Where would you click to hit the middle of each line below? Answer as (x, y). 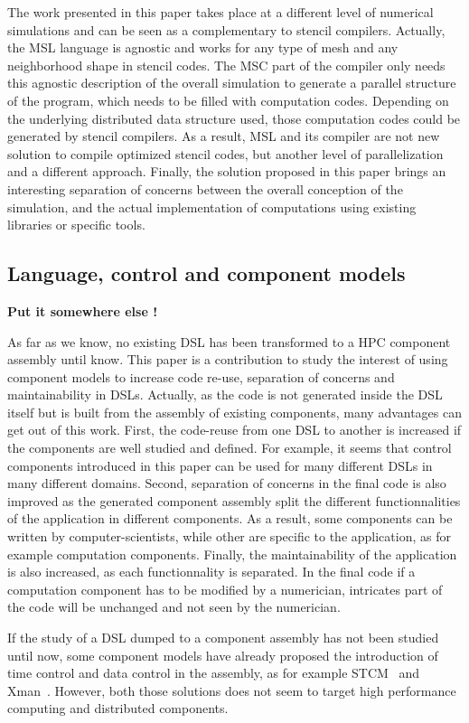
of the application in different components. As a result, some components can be (230, 518)
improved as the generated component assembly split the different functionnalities (234, 500)
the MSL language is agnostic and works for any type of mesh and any (203, 47)
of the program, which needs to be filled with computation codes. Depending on (228, 100)
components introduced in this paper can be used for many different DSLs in (220, 465)
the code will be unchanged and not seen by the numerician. (174, 607)
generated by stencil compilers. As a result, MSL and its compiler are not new (224, 136)
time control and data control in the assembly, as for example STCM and (214, 673)
